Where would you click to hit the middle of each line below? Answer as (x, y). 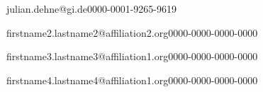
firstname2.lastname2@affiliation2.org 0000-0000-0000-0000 (132, 32)
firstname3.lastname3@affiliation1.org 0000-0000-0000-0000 (132, 56)
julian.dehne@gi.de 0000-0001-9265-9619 (91, 8)
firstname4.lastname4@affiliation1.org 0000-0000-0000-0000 (132, 80)
